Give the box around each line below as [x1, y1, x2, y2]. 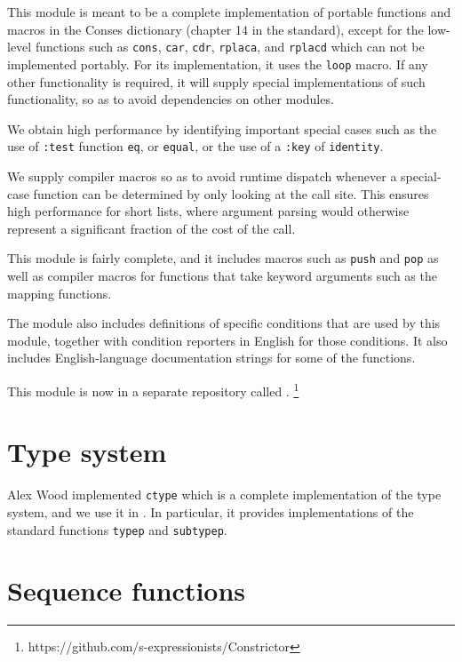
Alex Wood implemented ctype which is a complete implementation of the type [7, 485, 442, 504]
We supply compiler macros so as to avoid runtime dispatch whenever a [7, 166, 397, 185]
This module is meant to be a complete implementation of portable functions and [7, 3, 451, 20]
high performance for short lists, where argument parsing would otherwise [7, 202, 410, 220]
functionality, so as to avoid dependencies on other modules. [7, 90, 334, 108]
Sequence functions [7, 572, 246, 609]
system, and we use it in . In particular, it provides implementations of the [7, 502, 414, 521]
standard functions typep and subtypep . [7, 520, 227, 538]
